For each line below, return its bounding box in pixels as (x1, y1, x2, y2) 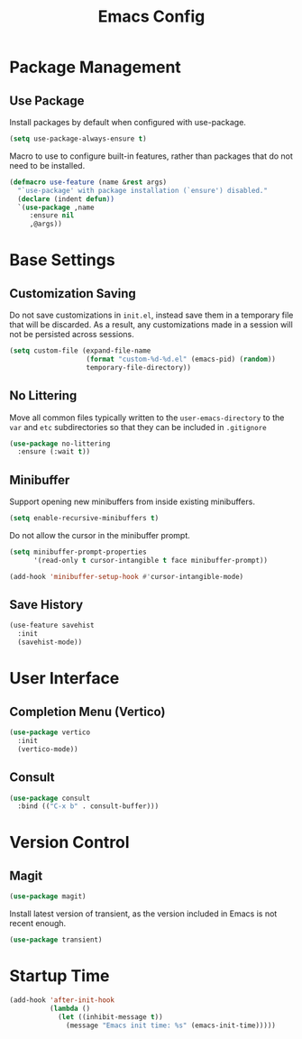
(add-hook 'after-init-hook (9, 995, 115, 1005)
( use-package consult (9, 794, 91, 803)
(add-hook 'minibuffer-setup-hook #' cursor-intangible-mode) (9, 572, 244, 581)
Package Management (9, 57, 182, 78)
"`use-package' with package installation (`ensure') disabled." (17, 186, 269, 195)
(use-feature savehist (9, 621, 95, 630)
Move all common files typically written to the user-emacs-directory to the (9, 412, 285, 423)
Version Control (9, 832, 130, 853)
